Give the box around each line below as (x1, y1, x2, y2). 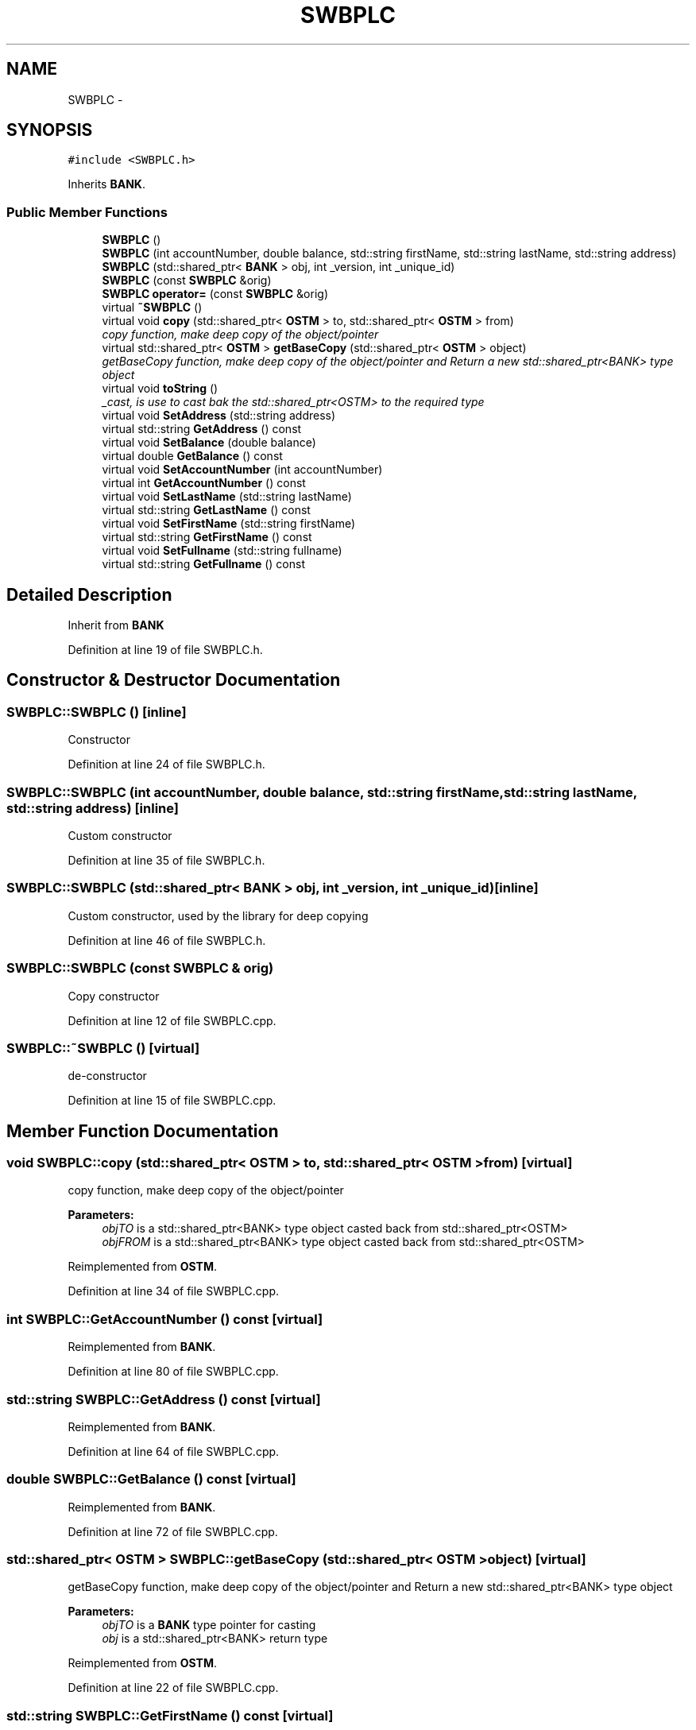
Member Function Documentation (6, 1120, 279, 1141)
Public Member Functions (6, 203, 168, 220)
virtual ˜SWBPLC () (102, 300, 203, 315)
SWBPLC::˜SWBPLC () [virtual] (6, 1039, 200, 1056)
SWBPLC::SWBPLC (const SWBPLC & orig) (6, 960, 274, 977)
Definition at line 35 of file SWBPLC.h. (68, 853, 265, 867)
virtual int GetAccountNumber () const (102, 476, 306, 490)
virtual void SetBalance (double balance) (102, 435, 316, 450)
